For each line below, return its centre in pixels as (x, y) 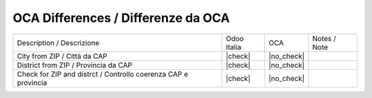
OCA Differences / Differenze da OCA (121, 18)
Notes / (324, 38)
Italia (234, 47)
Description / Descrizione (58, 42)
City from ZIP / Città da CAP (62, 56)
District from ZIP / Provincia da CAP (74, 65)
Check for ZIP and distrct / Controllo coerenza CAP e (103, 74)
